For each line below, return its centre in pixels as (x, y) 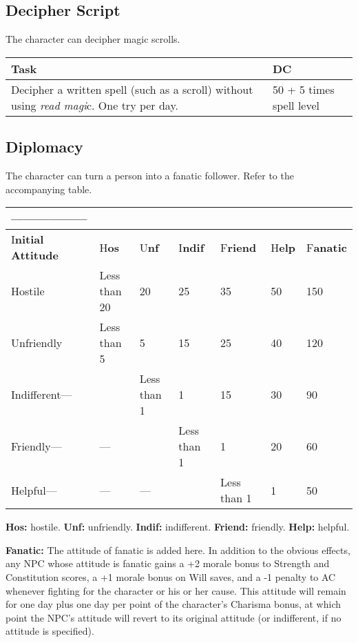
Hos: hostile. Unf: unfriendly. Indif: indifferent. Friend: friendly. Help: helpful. (178, 527)
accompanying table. (49, 189)
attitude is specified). (50, 631)
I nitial (28, 239)
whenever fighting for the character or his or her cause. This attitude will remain (176, 590)
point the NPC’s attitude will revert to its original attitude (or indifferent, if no (173, 617)
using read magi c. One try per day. (95, 105)
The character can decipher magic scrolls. (93, 39)
